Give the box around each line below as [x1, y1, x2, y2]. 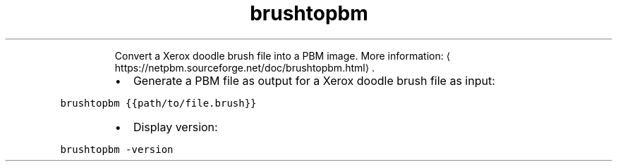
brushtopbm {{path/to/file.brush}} [60, 97, 257, 109]
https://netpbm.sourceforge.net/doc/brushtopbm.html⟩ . [114, 61, 375, 74]
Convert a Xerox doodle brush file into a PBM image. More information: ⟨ [114, 49, 451, 62]
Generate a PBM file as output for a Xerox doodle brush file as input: [133, 73, 495, 88]
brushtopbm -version [60, 143, 174, 155]
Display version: [133, 119, 218, 134]
